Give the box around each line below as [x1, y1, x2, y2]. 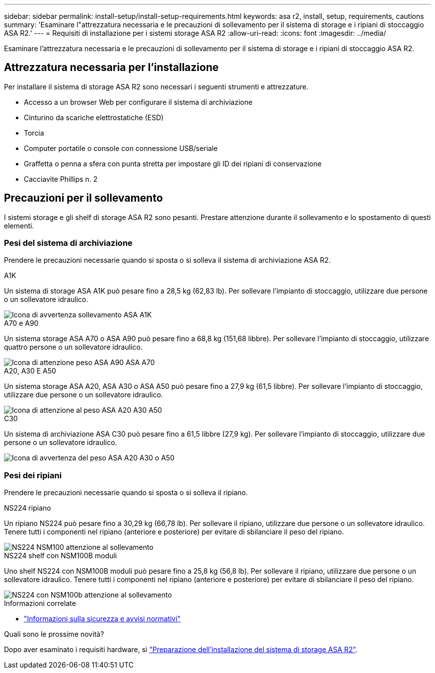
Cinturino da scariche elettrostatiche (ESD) [24, 113, 164, 122]
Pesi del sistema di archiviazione [4, 238, 133, 248]
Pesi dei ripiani [4, 470, 62, 480]
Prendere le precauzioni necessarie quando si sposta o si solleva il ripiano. [4, 488, 248, 497]
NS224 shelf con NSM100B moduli [4, 551, 117, 560]
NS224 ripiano [4, 504, 51, 513]
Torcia [24, 128, 44, 137]
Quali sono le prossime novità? [4, 630, 104, 639]
